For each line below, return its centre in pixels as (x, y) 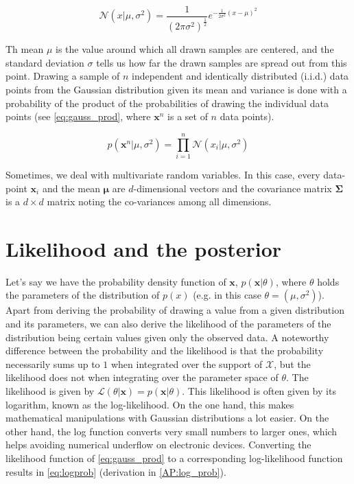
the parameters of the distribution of (83, 295)
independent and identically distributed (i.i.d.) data (240, 76)
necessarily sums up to (53, 364)
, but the (292, 364)
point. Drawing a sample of (63, 76)
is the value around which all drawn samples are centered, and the (195, 49)
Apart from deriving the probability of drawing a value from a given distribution (175, 310)
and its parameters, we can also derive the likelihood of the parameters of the (168, 324)
